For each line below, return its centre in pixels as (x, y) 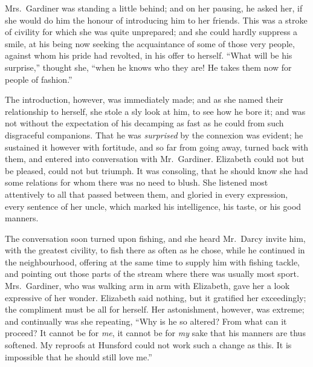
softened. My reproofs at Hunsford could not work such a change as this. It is (148, 345)
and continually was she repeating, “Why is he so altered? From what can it (146, 321)
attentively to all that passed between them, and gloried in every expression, (147, 194)
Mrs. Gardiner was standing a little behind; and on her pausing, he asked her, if (154, 8)
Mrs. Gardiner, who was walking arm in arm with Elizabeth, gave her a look (147, 286)
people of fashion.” (39, 79)
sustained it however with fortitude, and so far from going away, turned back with (157, 147)
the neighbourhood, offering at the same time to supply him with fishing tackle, (152, 261)
